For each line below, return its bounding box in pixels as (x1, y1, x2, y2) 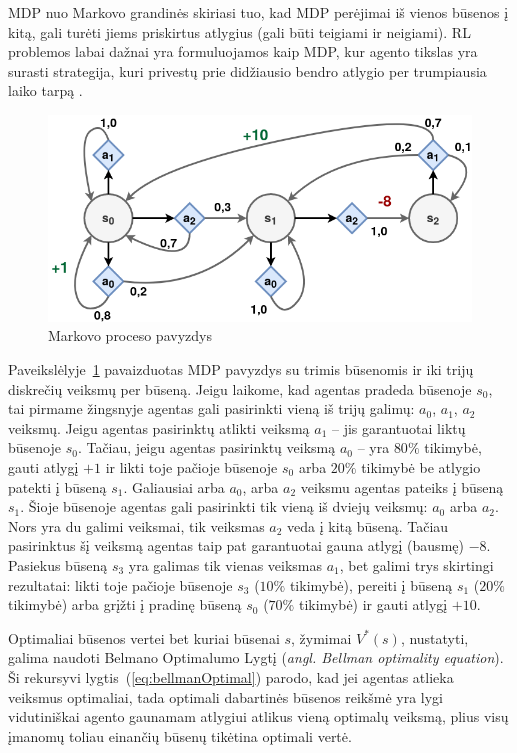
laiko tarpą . (8, 80, 83, 101)
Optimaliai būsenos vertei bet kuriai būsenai (8, 627, 280, 648)
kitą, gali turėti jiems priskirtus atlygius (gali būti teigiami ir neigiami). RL (8, 21, 471, 42)
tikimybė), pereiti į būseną (289, 574, 453, 595)
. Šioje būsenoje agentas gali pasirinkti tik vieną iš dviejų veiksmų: (20, 496, 428, 517)
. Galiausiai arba (123, 476, 225, 497)
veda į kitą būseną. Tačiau (287, 515, 449, 536)
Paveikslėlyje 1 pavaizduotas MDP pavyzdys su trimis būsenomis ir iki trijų (8, 359, 474, 380)
